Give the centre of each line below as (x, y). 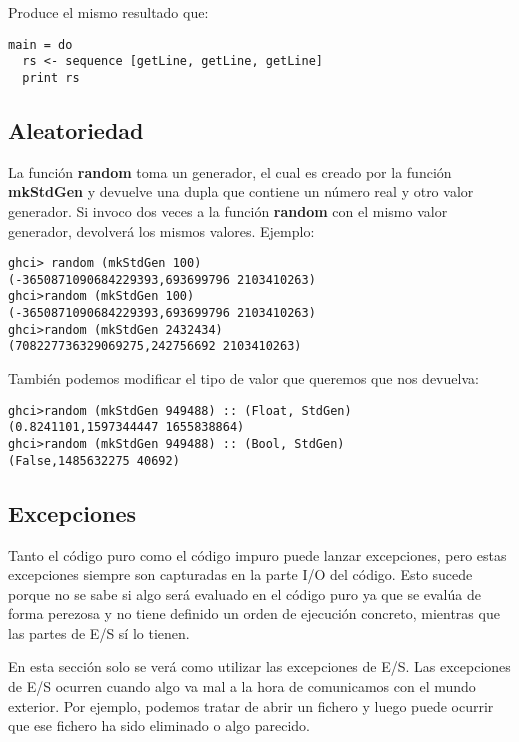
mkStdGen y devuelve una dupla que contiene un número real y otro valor (241, 191)
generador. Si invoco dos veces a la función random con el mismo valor (228, 210)
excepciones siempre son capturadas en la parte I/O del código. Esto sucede (240, 574)
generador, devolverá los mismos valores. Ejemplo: (161, 230)
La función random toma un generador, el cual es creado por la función (230, 171)
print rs (51, 77)
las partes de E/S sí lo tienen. (99, 632)
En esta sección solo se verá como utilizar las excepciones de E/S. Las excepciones (259, 666)
